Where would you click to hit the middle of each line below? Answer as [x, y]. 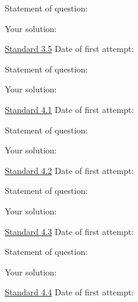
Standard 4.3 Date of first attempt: [70, 231]
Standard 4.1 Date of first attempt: [70, 109]
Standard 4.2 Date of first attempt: [70, 170]
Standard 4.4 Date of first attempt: [70, 292]
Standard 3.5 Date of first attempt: [70, 49]
